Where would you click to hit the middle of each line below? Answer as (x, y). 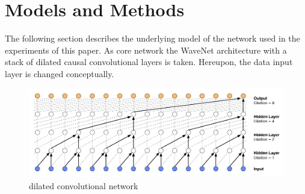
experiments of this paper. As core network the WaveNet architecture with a (146, 50)
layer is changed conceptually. (60, 73)
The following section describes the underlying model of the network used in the (152, 38)
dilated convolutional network (84, 186)
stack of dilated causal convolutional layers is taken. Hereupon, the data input (149, 62)
